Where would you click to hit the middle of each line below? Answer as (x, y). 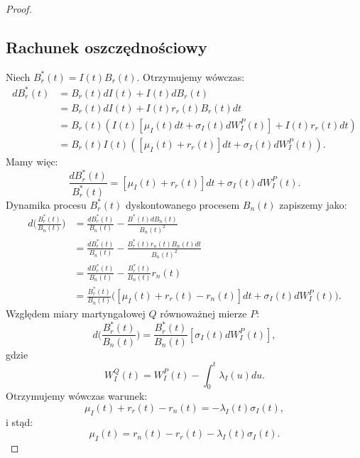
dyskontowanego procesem (183, 204)
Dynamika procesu (46, 204)
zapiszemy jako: (313, 204)
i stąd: (20, 421)
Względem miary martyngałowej (76, 313)
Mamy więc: (32, 162)
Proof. (19, 9)
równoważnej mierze (203, 313)
